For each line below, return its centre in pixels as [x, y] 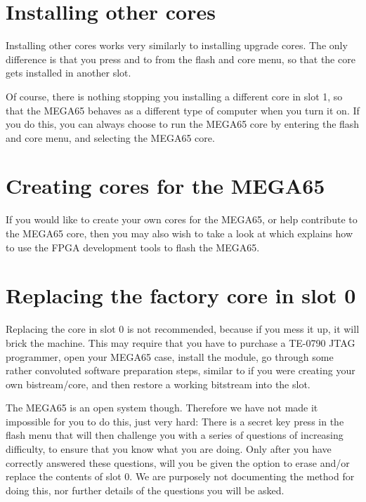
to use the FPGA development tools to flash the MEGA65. [133, 247]
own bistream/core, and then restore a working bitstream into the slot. [158, 384]
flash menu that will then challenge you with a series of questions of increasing [175, 435]
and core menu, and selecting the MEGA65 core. [110, 137]
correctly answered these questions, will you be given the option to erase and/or [178, 462]
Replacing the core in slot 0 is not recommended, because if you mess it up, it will [183, 329]
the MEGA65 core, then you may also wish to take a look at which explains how [179, 233]
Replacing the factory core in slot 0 [181, 295]
